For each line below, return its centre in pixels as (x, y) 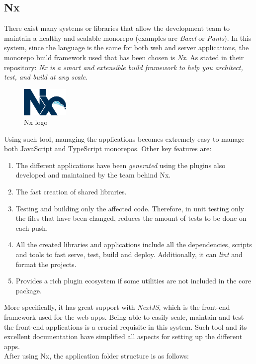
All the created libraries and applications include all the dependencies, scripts (134, 244)
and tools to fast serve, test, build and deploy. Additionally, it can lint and (129, 254)
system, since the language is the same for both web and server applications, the (127, 47)
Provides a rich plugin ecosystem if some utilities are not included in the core (133, 281)
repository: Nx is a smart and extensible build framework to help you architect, (124, 67)
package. (29, 290)
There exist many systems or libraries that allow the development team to (117, 28)
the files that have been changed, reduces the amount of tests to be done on (131, 218)
